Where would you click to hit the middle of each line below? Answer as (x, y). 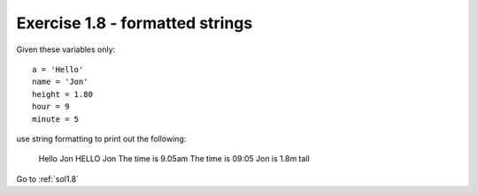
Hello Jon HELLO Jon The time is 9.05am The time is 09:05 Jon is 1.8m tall (174, 159)
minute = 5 (56, 119)
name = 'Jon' (60, 82)
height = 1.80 (62, 94)
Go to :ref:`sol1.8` (48, 179)
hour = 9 (51, 107)
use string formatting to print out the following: (101, 139)
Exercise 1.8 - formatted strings (135, 23)
